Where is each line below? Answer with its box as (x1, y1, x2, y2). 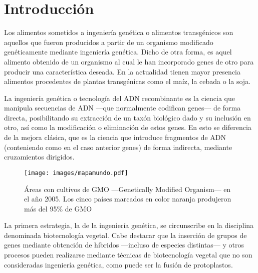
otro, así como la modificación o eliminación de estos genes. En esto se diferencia (4, 122, 251, 132)
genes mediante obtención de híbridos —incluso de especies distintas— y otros (4, 239, 244, 250)
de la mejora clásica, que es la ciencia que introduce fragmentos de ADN (4, 132, 226, 142)
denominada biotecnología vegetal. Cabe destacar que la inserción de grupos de (4, 229, 247, 240)
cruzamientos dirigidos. (4, 151, 75, 162)
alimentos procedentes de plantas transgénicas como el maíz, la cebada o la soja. (4, 76, 251, 86)
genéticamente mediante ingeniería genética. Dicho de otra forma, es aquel (4, 46, 232, 57)
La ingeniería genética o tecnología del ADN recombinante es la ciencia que (4, 92, 235, 103)
